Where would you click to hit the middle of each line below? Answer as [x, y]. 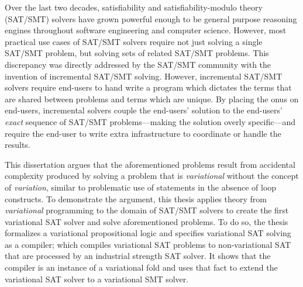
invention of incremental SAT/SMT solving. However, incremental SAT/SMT [144, 76]
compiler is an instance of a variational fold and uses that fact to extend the [141, 267]
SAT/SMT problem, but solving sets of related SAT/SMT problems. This [137, 53]
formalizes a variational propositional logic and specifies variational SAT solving [148, 233]
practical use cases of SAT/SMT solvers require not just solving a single [134, 41]
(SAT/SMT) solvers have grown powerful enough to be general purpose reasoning [151, 18]
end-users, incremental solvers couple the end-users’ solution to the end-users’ [144, 110]
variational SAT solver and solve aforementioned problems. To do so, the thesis [147, 221]
